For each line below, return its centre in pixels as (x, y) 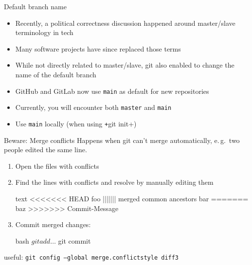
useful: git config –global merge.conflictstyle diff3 (91, 257)
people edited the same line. (45, 150)
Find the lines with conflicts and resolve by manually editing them (114, 182)
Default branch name (35, 6)
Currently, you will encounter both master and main (93, 107)
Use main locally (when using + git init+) (76, 123)
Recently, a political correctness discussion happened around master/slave (125, 23)
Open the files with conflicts (57, 166)
